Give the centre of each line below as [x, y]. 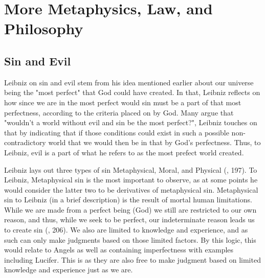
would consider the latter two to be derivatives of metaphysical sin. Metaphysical [131, 189]
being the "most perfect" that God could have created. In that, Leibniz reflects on [132, 92]
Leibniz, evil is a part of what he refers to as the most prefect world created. [124, 152]
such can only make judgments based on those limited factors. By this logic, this [130, 239]
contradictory [25, 142]
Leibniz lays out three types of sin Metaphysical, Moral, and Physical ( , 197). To [131, 169]
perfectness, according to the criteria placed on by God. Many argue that [119, 112]
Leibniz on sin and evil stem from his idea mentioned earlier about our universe [129, 82]
